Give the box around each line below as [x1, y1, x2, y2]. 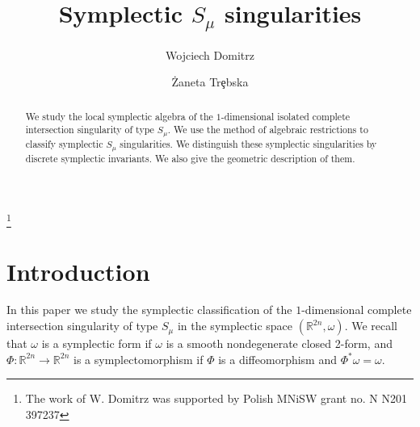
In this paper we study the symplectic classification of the [6, 301, 292, 318]
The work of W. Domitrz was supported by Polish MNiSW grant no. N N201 [25, 390, 407, 407]
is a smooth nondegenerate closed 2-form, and [166, 335, 393, 352]
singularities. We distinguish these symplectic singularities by [120, 137, 377, 151]
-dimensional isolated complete [220, 109, 351, 123]
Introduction [6, 254, 150, 287]
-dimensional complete [301, 301, 412, 318]
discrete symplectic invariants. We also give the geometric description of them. [25, 152, 355, 165]
